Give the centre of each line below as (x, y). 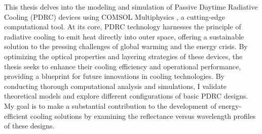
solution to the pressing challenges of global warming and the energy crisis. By (126, 46)
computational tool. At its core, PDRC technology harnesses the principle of (123, 27)
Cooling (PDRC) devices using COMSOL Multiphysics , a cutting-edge (115, 16)
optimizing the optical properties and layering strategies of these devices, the (123, 56)
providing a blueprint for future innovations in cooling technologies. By (114, 76)
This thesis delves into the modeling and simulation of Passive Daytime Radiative (131, 7)
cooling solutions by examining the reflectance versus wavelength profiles (143, 116)
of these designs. (29, 126)
